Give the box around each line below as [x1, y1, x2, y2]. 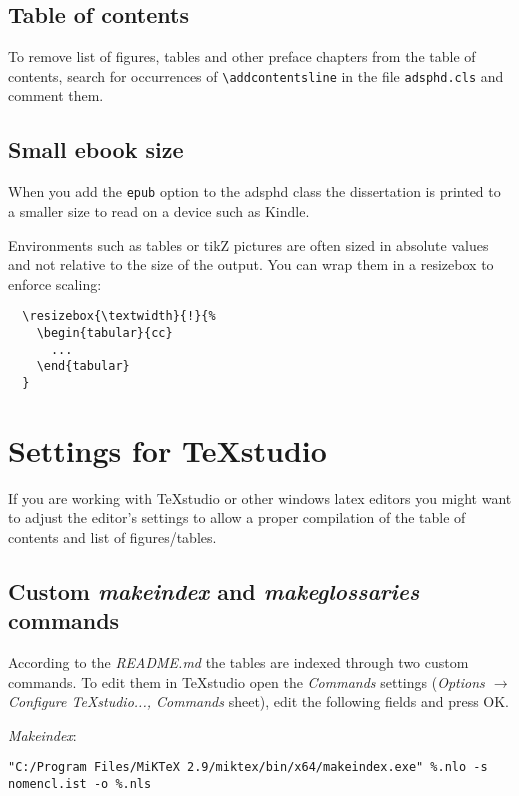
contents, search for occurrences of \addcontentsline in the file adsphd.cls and [8, 65, 504, 86]
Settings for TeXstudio [8, 429, 327, 470]
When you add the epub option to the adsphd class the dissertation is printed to [8, 181, 501, 202]
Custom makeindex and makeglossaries [8, 575, 420, 606]
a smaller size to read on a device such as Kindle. [8, 200, 310, 221]
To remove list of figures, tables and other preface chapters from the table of [8, 46, 476, 67]
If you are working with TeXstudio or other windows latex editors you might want [8, 487, 512, 508]
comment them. [8, 85, 104, 106]
